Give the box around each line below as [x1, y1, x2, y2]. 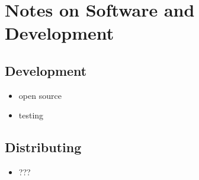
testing [18, 109, 44, 121]
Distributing [5, 138, 82, 156]
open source [18, 89, 62, 101]
